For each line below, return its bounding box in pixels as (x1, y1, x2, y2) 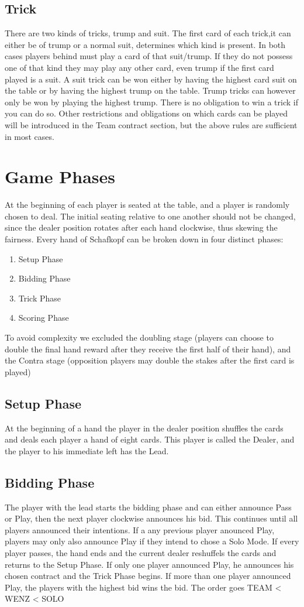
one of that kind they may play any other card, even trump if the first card (5, 61, 274, 73)
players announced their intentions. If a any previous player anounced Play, (5, 523, 275, 536)
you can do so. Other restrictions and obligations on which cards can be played (5, 107, 288, 119)
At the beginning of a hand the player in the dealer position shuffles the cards (5, 421, 284, 434)
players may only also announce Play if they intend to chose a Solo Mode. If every (5, 535, 299, 547)
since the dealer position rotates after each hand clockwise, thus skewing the (5, 221, 278, 234)
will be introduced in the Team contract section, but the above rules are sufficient (5, 118, 298, 131)
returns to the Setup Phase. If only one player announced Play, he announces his (5, 558, 294, 570)
